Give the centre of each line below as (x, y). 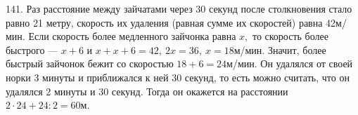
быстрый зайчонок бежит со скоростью (90, 63)
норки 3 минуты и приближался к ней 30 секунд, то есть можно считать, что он (178, 77)
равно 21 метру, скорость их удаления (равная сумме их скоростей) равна (164, 22)
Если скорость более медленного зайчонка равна (132, 36)
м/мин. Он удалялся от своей (290, 63)
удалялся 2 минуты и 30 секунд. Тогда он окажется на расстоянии (147, 91)
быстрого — (32, 49)
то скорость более (290, 36)
